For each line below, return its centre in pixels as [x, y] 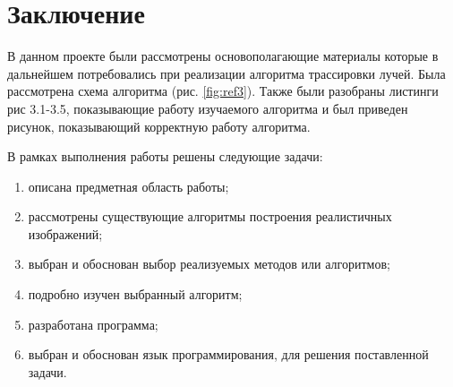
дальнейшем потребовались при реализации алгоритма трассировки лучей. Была [226, 73]
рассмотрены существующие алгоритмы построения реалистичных [210, 216]
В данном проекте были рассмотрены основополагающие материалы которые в [223, 56]
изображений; [65, 233]
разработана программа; [93, 324]
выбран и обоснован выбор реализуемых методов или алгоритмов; [209, 264]
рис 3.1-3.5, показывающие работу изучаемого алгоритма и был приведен [208, 108]
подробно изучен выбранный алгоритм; [135, 294]
